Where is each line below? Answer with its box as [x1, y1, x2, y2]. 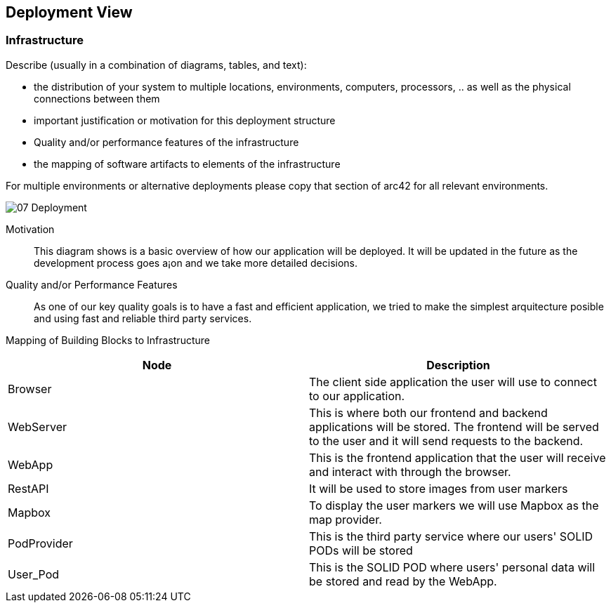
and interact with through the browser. [309, 464, 511, 479]
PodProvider [8, 536, 73, 550]
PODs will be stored [309, 543, 413, 557]
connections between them [34, 92, 160, 105]
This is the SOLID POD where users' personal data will [309, 560, 596, 574]
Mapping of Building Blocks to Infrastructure [6, 333, 210, 346]
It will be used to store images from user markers [309, 481, 568, 496]
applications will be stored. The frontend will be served [309, 419, 599, 434]
